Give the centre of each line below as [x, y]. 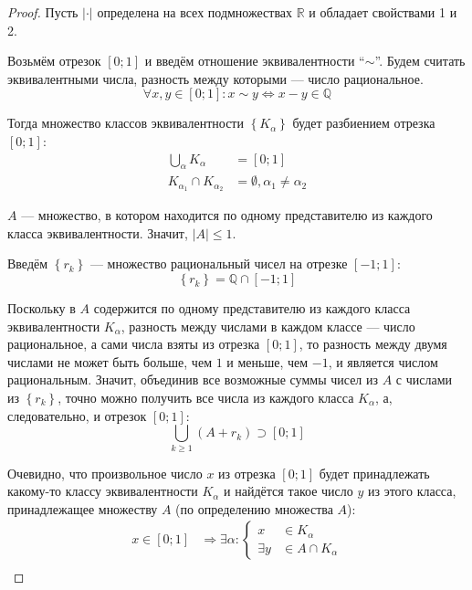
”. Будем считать [420, 61]
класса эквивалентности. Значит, [98, 232]
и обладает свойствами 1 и [383, 12]
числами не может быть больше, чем [110, 361]
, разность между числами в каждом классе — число [268, 326]
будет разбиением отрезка [364, 123]
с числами [424, 379]
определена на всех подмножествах [195, 12]
